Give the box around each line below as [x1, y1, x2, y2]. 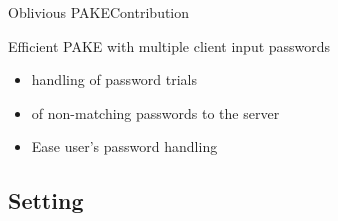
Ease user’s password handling [31, 136, 218, 157]
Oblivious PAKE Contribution [8, 2, 190, 22]
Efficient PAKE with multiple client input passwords [8, 35, 331, 56]
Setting [8, 185, 84, 216]
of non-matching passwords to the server [31, 102, 280, 123]
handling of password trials [31, 69, 198, 90]
